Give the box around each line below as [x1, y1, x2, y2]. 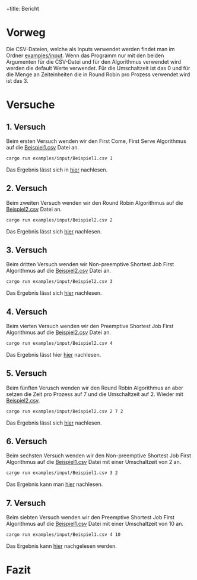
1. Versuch [6, 121, 46, 132]
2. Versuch [6, 183, 47, 194]
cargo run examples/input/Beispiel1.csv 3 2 [6, 470, 118, 476]
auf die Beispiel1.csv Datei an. [6, 144, 79, 151]
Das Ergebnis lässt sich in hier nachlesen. [6, 166, 108, 173]
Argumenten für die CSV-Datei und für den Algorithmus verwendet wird [6, 58, 182, 65]
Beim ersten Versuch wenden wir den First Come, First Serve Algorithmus [6, 137, 187, 145]
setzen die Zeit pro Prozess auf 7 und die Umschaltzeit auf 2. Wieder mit [6, 390, 183, 398]
